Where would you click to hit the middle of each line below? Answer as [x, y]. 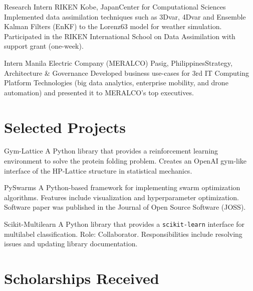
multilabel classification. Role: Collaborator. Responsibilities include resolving [123, 234]
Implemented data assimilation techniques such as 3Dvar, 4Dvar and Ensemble [125, 16]
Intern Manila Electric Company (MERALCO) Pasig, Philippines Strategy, [118, 62]
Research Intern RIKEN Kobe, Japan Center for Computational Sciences [115, 7]
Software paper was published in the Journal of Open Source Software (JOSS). [125, 207]
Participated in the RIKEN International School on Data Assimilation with [120, 36]
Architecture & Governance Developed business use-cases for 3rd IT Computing [126, 72]
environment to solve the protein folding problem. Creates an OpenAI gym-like [125, 161]
